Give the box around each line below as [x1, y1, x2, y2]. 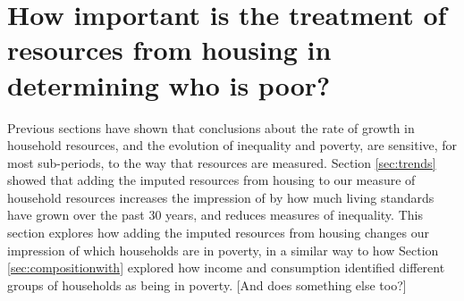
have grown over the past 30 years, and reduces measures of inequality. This [7, 205, 423, 224]
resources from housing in [7, 31, 332, 68]
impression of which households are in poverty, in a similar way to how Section [7, 240, 439, 259]
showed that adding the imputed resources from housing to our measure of [7, 171, 416, 189]
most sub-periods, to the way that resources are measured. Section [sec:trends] [7, 153, 436, 171]
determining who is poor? [7, 66, 331, 103]
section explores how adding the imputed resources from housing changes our [7, 223, 429, 242]
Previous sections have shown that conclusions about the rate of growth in [7, 118, 415, 137]
